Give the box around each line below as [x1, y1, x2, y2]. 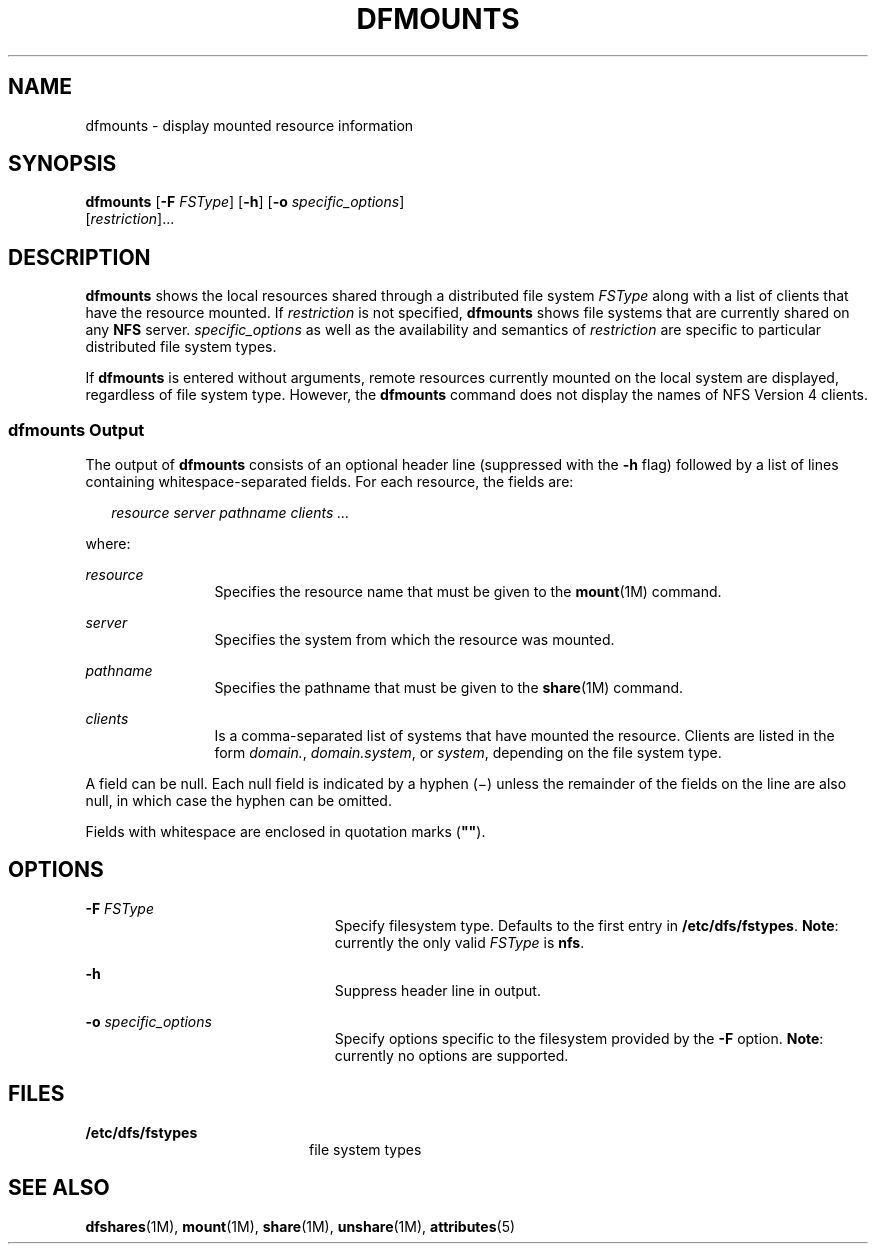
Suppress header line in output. [334, 981, 541, 999]
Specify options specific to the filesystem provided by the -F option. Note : [334, 1029, 824, 1047]
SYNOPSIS [8, 151, 117, 177]
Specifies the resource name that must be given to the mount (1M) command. [214, 583, 722, 601]
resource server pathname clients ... [111, 504, 350, 522]
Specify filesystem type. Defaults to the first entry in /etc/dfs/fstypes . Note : [334, 916, 839, 934]
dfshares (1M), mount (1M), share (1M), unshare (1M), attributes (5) [85, 1217, 516, 1235]
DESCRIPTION [8, 244, 151, 270]
